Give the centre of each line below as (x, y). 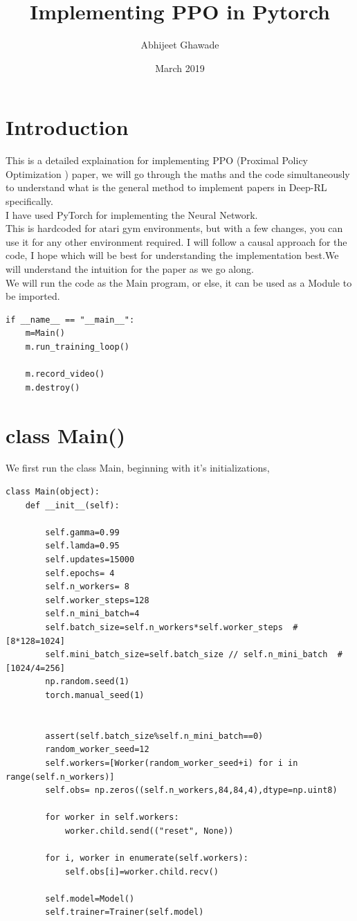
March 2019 (180, 68)
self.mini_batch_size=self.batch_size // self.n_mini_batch (186, 655)
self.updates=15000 (90, 560)
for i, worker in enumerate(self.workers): (147, 858)
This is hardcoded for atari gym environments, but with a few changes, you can (174, 228)
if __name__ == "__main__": (70, 320)
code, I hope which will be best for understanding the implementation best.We (172, 255)
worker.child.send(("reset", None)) (149, 831)
